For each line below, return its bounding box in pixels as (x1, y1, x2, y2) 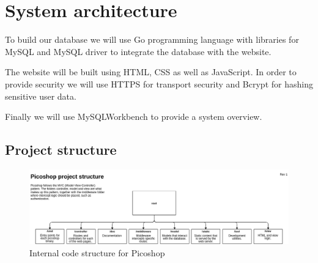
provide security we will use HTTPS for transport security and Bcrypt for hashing (5, 77, 313, 90)
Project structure (5, 140, 117, 159)
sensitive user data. (5, 89, 76, 102)
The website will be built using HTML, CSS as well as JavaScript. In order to (5, 65, 297, 78)
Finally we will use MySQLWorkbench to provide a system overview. (5, 110, 262, 123)
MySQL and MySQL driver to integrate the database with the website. (5, 45, 272, 57)
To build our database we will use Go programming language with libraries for (5, 33, 299, 46)
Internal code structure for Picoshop (29, 246, 165, 259)
